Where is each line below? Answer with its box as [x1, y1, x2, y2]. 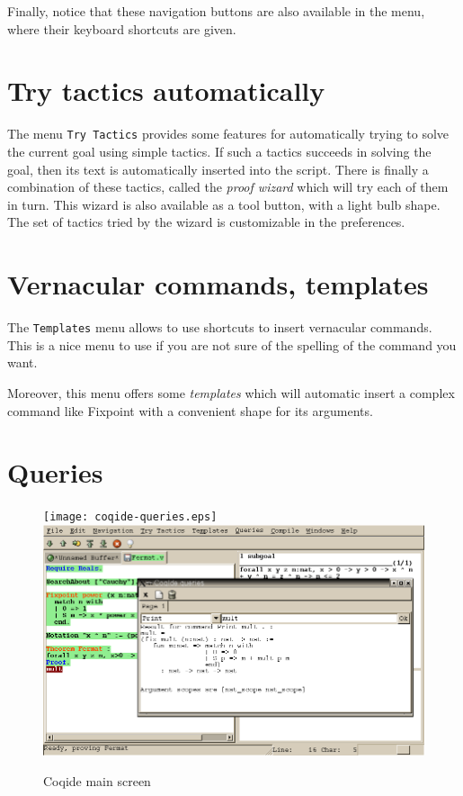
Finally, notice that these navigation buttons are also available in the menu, [7, 2, 425, 20]
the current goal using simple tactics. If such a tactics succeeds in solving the [7, 141, 432, 160]
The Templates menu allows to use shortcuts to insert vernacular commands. [7, 318, 432, 337]
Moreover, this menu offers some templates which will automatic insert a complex [7, 383, 455, 402]
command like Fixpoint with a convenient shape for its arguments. [7, 401, 373, 420]
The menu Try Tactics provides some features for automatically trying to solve [7, 124, 450, 143]
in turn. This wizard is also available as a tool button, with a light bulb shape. [7, 194, 441, 213]
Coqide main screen [43, 771, 151, 790]
